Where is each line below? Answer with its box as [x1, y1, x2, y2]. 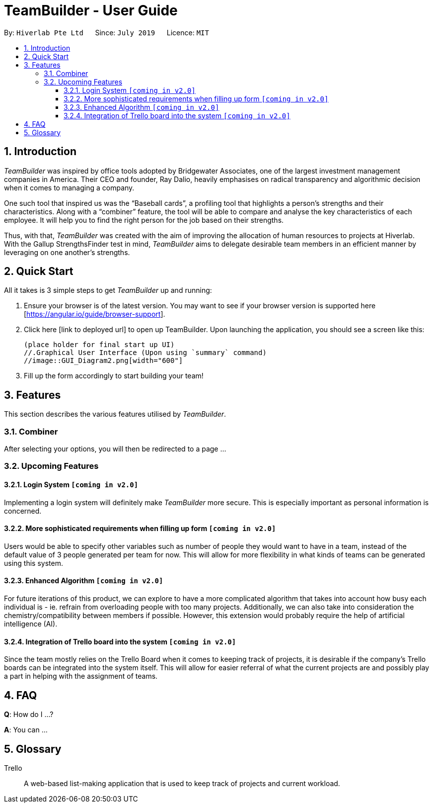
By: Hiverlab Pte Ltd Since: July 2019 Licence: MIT [4, 28, 209, 37]
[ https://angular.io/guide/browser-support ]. [24, 310, 165, 319]
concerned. [4, 506, 42, 515]
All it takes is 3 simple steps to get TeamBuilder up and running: [4, 286, 212, 295]
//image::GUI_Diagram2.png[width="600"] [24, 357, 183, 365]
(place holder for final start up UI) [24, 341, 175, 349]
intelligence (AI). [4, 620, 58, 628]
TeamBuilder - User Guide [4, 2, 178, 19]
